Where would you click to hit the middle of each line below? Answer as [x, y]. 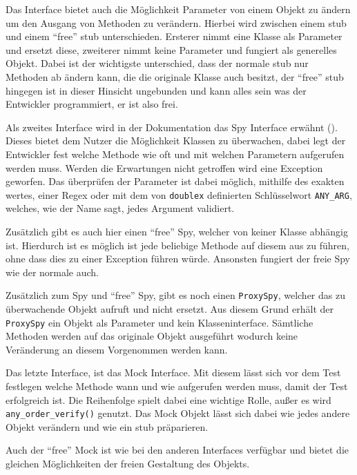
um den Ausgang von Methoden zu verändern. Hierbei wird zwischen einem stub [176, 22]
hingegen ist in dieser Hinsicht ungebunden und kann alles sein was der [156, 90]
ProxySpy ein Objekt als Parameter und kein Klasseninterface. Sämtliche [160, 322]
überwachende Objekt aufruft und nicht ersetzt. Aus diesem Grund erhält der [170, 309]
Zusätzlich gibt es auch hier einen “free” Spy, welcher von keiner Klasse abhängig [177, 231]
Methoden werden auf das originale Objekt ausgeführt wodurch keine [152, 336]
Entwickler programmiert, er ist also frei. [92, 104]
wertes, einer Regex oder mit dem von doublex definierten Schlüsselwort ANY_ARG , [179, 194]
